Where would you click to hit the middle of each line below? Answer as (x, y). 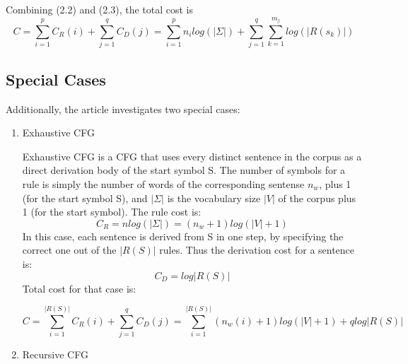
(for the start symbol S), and (85, 198)
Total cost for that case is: (79, 288)
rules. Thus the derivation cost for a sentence (257, 250)
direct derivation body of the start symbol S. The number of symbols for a (184, 170)
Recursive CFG (55, 354)
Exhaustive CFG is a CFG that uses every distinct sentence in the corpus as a (192, 156)
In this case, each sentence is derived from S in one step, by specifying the (183, 236)
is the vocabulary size (214, 198)
